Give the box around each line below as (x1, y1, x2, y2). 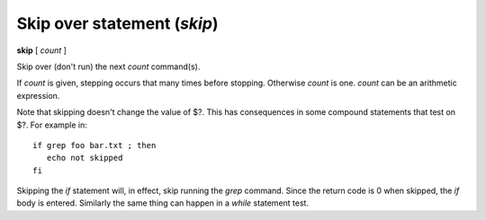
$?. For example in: (16, 119, 87, 130)
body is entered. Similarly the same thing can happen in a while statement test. (16, 198, 310, 208)
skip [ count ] (16, 45, 67, 56)
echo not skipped (46, 153, 123, 163)
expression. (16, 90, 60, 101)
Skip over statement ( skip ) (16, 13, 219, 33)
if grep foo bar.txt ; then (32, 140, 157, 150)
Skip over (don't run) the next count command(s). (16, 61, 201, 72)
